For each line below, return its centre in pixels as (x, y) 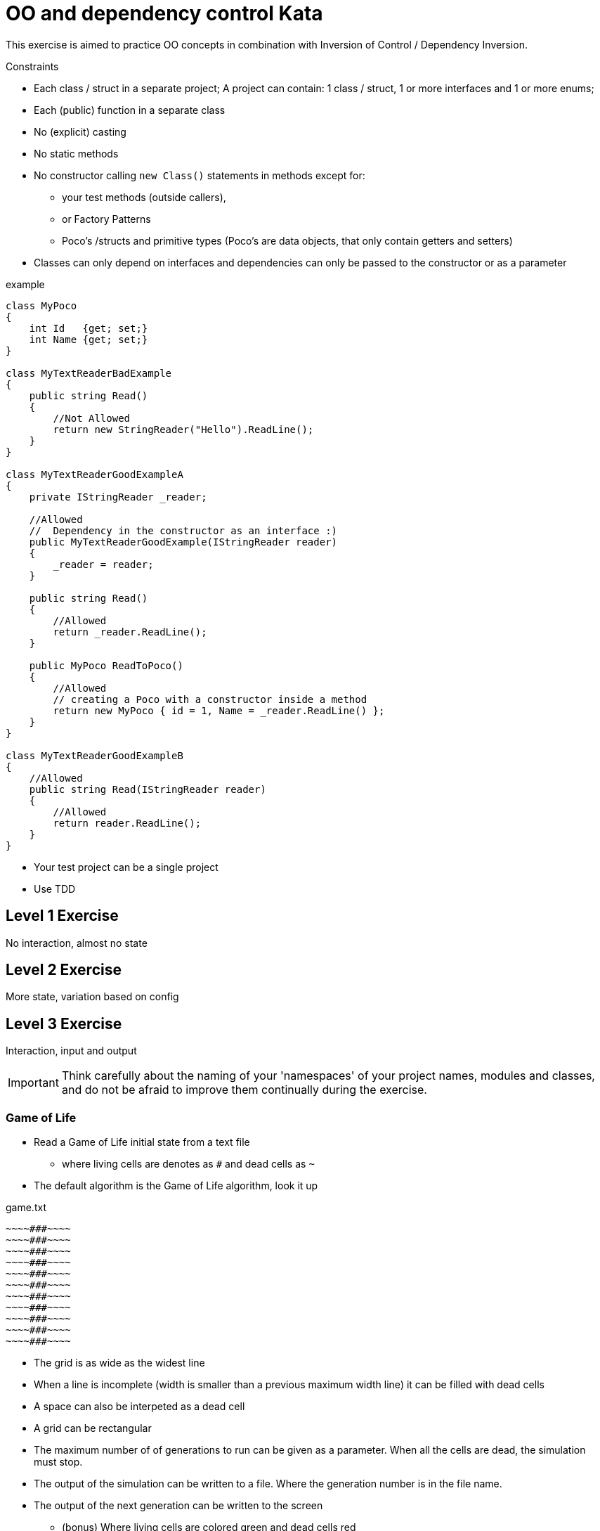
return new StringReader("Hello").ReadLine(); (183, 429)
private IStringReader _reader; (118, 497)
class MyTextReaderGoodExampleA (94, 474)
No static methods (76, 153)
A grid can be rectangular (93, 1428)
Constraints (32, 66)
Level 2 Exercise (64, 970)
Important (33, 1083)
